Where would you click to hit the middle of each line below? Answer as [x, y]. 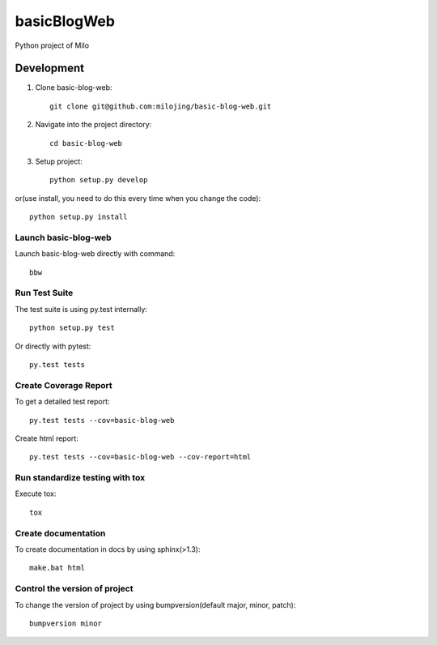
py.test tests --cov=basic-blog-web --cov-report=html [140, 457]
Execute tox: [36, 493]
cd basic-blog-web [86, 143]
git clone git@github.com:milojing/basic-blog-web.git [161, 106]
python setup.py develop [99, 180]
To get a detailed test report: [62, 402]
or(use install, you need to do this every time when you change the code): [138, 198]
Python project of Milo [52, 45]
